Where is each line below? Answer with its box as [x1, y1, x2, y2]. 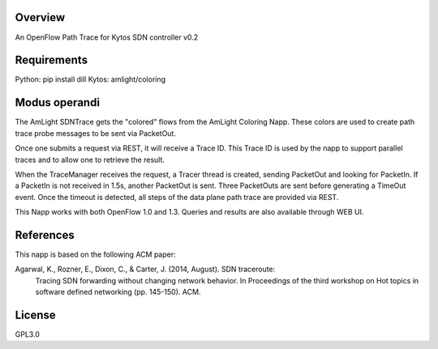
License [15, 308, 56, 321]
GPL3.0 [15, 330, 41, 339]
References [15, 228, 75, 242]
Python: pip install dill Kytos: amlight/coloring [15, 74, 166, 84]
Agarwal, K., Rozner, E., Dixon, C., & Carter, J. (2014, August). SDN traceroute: [15, 264, 276, 275]
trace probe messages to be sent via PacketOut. [15, 128, 176, 138]
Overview [15, 11, 66, 24]
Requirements [15, 53, 88, 67]
